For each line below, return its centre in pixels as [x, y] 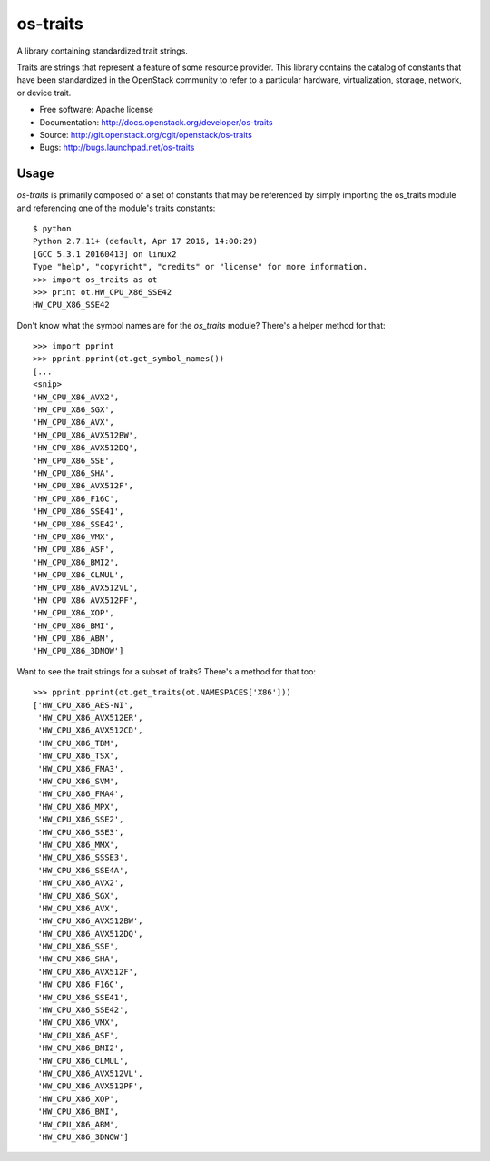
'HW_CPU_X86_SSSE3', [83, 857]
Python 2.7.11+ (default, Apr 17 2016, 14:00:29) [146, 241]
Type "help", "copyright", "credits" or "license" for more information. [201, 267]
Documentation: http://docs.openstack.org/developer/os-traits [156, 122]
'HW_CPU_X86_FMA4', [81, 794]
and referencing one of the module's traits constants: [116, 208]
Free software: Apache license [97, 110]
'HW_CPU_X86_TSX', [78, 756]
